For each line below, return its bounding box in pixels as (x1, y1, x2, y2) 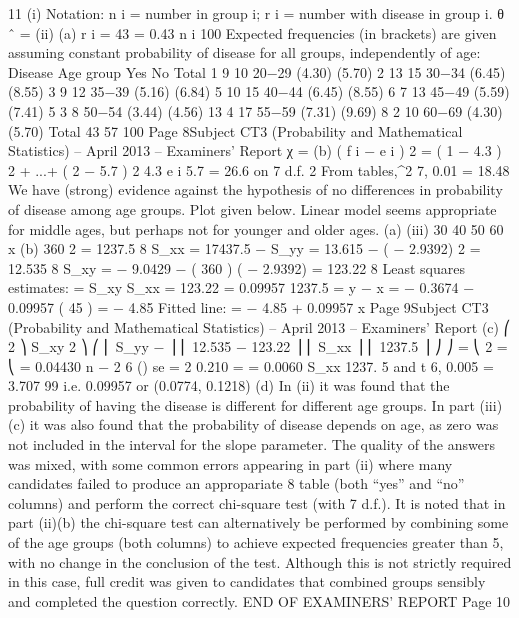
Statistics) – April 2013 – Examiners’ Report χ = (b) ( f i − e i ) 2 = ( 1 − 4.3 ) (8, 140, 502, 161)
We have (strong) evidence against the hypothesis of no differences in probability (8, 179, 503, 200)
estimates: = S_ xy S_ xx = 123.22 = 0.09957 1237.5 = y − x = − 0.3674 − (8, 277, 475, 298)
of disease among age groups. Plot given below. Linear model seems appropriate (8, 198, 497, 219)
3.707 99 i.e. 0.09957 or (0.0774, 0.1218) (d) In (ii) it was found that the (8, 375, 450, 396)
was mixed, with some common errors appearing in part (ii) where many (8, 453, 453, 474)
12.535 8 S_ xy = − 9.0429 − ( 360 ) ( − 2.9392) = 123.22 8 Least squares (8, 257, 465, 278)
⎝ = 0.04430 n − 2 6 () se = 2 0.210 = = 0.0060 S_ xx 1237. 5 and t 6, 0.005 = (8, 355, 494, 376)
